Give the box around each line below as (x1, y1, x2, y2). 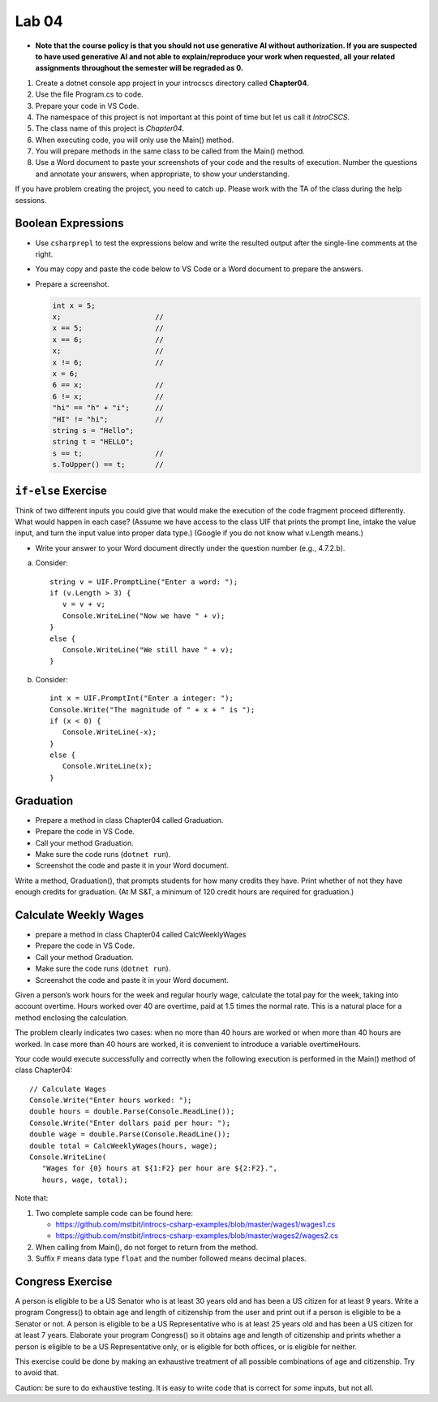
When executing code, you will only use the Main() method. (35, 135, 234, 145)
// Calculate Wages (29, 1084, 107, 1093)
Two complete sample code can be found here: (35, 1208, 194, 1218)
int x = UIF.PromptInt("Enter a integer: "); (49, 694, 234, 703)
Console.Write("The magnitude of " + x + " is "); (49, 705, 255, 714)
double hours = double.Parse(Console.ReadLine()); (29, 1107, 235, 1116)
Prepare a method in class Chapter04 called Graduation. (35, 815, 224, 824)
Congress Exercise (15, 1274, 113, 1288)
